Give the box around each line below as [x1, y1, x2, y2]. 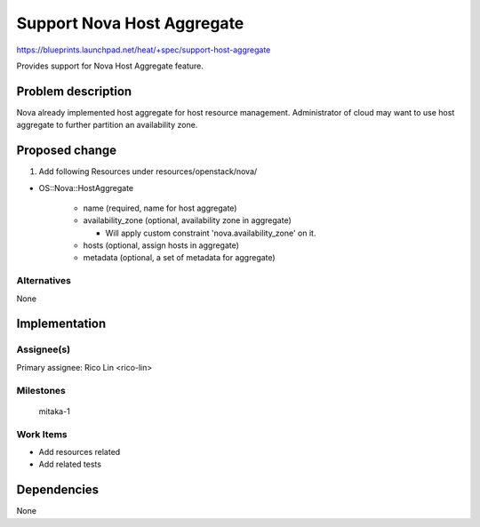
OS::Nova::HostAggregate [38, 182, 134, 193]
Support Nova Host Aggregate [16, 13, 244, 33]
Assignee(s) [16, 343, 71, 355]
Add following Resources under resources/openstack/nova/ [38, 166, 258, 177]
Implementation [16, 316, 107, 331]
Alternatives [16, 275, 71, 287]
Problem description [16, 84, 132, 99]
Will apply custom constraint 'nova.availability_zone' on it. [105, 228, 316, 238]
